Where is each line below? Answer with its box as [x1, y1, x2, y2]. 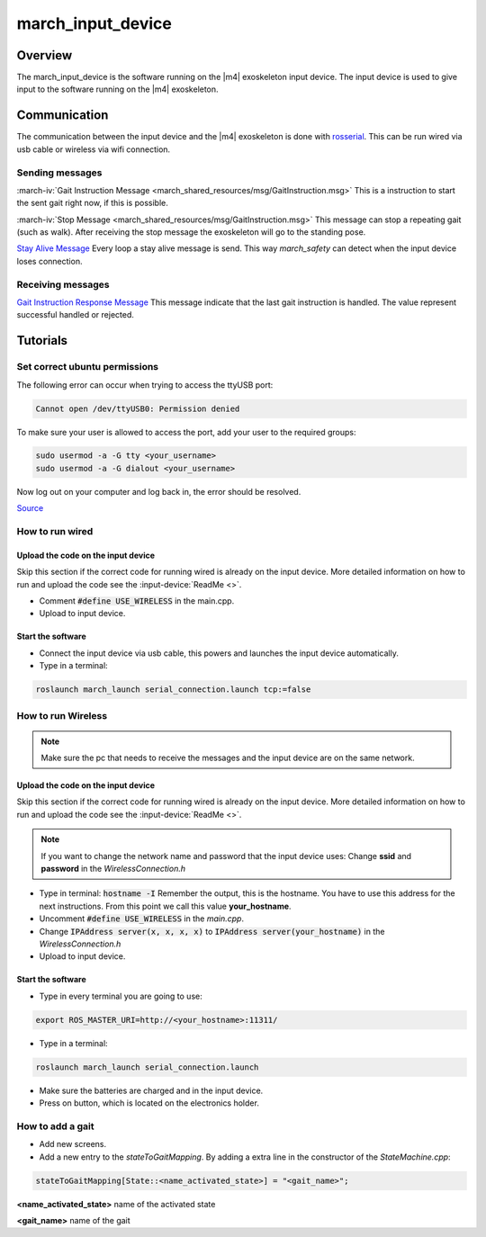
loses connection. [16, 255, 83, 266]
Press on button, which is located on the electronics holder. [39, 1098, 260, 1108]
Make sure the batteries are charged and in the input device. [39, 1085, 264, 1096]
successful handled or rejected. [16, 309, 135, 320]
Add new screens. [39, 1139, 107, 1150]
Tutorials [16, 333, 67, 348]
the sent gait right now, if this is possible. [16, 198, 168, 209]
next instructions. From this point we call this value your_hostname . [39, 901, 292, 911]
